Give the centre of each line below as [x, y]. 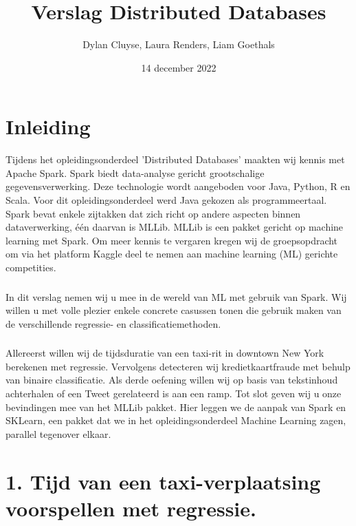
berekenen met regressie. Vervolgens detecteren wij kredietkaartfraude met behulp [178, 366]
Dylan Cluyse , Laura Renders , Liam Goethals [179, 44]
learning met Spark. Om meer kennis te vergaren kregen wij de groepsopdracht [172, 240]
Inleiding [48, 126]
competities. [31, 267]
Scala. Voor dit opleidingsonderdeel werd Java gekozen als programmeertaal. [166, 200]
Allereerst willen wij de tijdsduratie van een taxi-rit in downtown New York [165, 353]
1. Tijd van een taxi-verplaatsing [163, 481]
